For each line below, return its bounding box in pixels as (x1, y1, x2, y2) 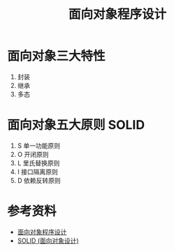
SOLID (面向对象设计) (17, 236, 79, 245)
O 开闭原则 (17, 150, 49, 158)
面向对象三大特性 (7, 48, 106, 64)
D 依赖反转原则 (17, 176, 61, 185)
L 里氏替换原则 (17, 158, 60, 167)
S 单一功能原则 (17, 141, 61, 150)
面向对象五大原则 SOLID (7, 117, 145, 133)
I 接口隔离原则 (17, 167, 58, 176)
